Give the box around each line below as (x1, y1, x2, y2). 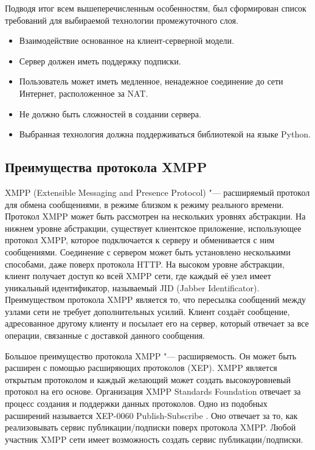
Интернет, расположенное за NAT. (19, 86, 148, 99)
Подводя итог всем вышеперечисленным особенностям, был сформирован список (5, 2, 306, 14)
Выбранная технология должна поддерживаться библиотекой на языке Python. (19, 128, 311, 140)
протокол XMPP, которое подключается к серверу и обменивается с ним (5, 234, 275, 246)
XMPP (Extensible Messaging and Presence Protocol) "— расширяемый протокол (5, 185, 310, 198)
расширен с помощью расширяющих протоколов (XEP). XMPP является (5, 361, 277, 374)
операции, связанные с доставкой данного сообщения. (5, 329, 205, 342)
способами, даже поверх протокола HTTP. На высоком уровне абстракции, (5, 257, 285, 270)
